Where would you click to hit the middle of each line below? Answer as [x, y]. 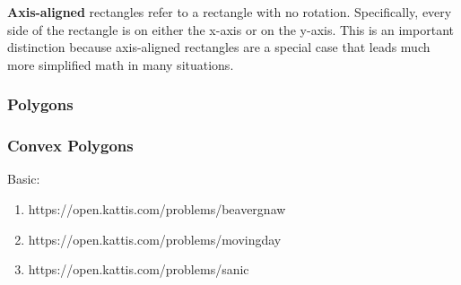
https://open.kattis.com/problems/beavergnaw [157, 209]
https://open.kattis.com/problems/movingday [155, 239]
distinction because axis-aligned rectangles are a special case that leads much [219, 47]
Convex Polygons [70, 146]
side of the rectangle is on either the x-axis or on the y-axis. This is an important [230, 29]
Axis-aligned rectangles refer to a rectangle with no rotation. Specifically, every [230, 12]
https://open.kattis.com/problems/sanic [139, 269]
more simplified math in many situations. [121, 64]
